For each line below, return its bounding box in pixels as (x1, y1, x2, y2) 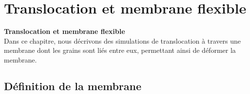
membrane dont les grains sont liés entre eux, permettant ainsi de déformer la (4, 45, 236, 55)
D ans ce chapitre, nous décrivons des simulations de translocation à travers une (4, 35, 241, 46)
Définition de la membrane (4, 78, 141, 93)
